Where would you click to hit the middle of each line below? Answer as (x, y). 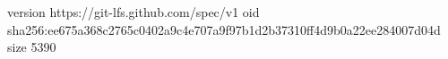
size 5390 (32, 47)
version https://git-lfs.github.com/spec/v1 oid (134, 12)
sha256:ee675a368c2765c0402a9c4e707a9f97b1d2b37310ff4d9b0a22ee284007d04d (224, 29)
